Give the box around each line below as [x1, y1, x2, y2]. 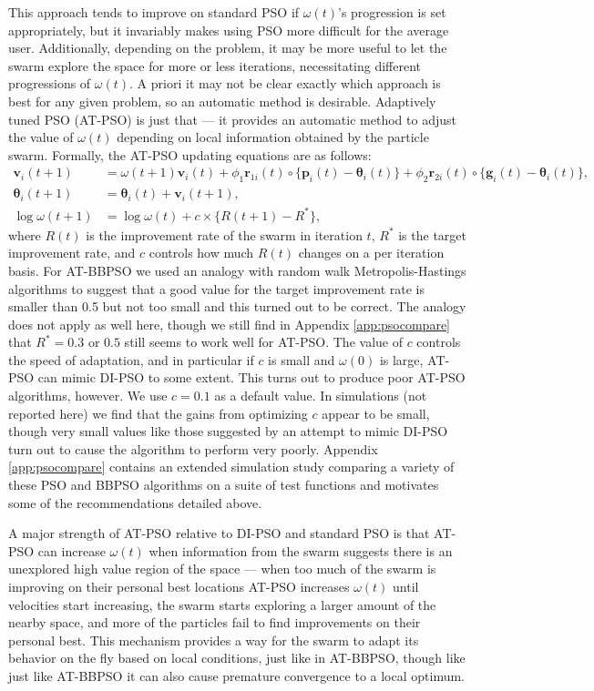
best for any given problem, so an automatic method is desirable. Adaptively [8, 91, 436, 110]
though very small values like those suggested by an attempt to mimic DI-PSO [8, 422, 448, 441]
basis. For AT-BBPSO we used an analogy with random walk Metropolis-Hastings [8, 260, 466, 279]
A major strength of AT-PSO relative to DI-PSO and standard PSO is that [8, 523, 430, 543]
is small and [268, 350, 335, 369]
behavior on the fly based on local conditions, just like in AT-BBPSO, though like [8, 648, 466, 667]
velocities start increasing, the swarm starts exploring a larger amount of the [8, 594, 436, 614]
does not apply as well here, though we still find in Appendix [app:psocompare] [8, 314, 450, 333]
